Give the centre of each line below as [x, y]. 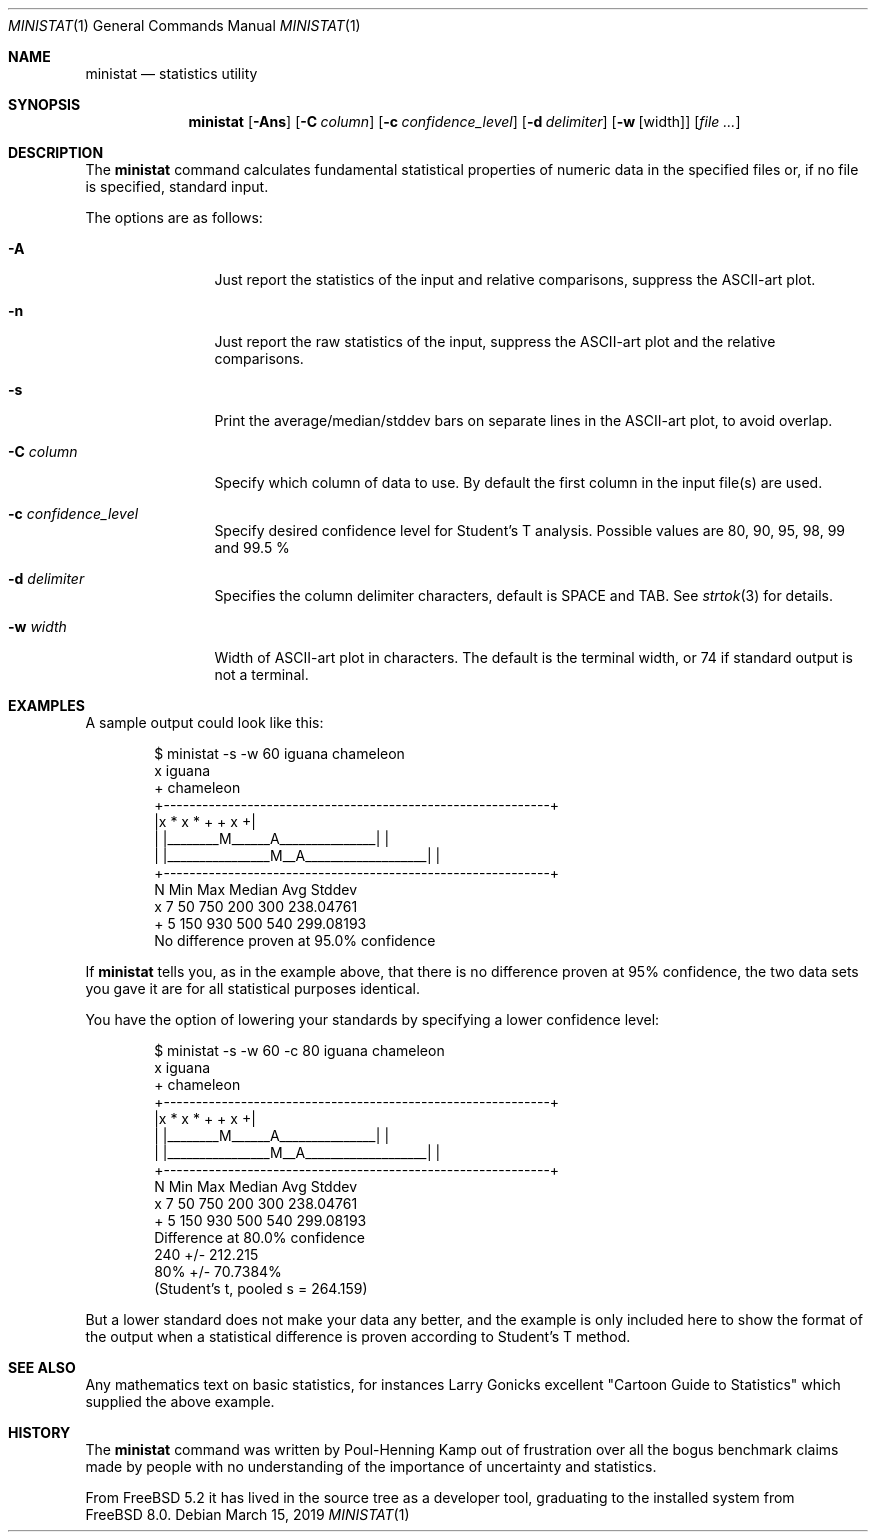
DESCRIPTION [56, 152]
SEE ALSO [42, 1367]
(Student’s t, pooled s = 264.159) [261, 1288]
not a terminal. [261, 674]
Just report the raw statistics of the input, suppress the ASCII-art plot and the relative [495, 341]
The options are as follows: [174, 217]
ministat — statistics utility [171, 73]
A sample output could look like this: [204, 722]
